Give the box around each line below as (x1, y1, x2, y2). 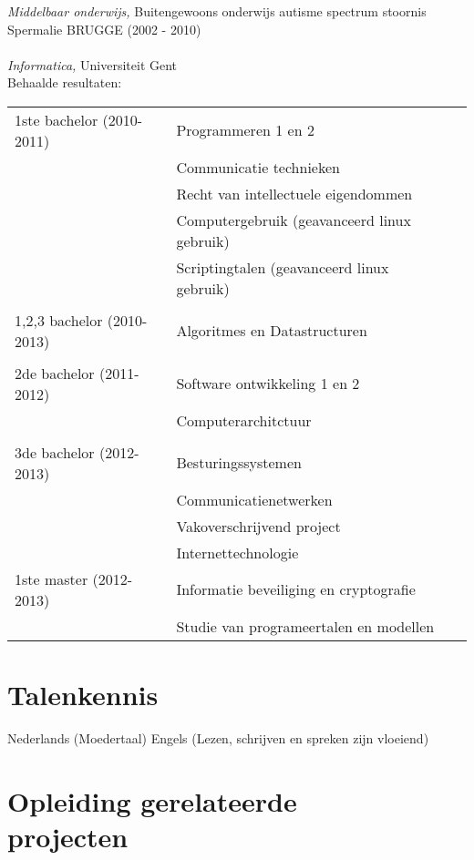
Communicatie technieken (176, 156, 340, 178)
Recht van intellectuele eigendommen (176, 182, 413, 204)
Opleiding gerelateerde (7, 782, 297, 819)
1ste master (15, 568, 88, 589)
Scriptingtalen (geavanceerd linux (176, 256, 389, 278)
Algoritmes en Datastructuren (176, 320, 367, 342)
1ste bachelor (15, 108, 98, 130)
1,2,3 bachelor (15, 309, 103, 331)
